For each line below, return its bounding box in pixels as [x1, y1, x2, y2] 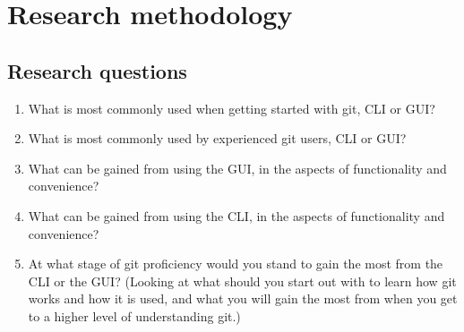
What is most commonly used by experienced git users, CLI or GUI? [28, 129, 407, 148]
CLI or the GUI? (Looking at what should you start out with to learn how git [28, 271, 457, 290]
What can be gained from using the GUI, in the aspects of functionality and [28, 158, 447, 177]
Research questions [7, 56, 187, 84]
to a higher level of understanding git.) [28, 306, 241, 325]
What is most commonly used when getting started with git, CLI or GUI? [28, 98, 435, 117]
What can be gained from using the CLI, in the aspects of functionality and [28, 206, 445, 225]
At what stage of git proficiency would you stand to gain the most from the [28, 254, 443, 273]
